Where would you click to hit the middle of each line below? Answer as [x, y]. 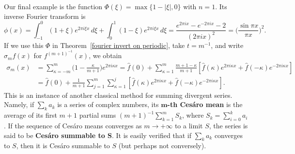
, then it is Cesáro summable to [63, 146]
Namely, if [19, 104]
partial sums [98, 115]
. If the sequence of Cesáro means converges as [73, 126]
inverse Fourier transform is [45, 16]
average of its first [31, 115]
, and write [227, 45]
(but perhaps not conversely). [162, 146]
